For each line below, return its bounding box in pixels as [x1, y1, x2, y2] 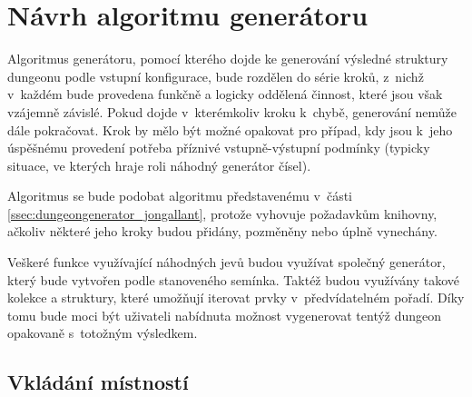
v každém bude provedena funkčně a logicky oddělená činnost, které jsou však [7, 84, 443, 104]
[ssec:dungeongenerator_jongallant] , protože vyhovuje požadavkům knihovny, [7, 203, 438, 223]
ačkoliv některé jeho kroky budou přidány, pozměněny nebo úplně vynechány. [7, 222, 438, 241]
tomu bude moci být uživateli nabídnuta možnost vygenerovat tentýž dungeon [7, 305, 442, 324]
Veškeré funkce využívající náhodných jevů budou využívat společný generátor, [7, 253, 446, 272]
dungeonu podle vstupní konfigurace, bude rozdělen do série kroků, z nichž [7, 66, 424, 85]
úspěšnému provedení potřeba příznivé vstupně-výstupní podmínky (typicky [7, 138, 430, 157]
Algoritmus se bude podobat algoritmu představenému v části [7, 186, 352, 205]
